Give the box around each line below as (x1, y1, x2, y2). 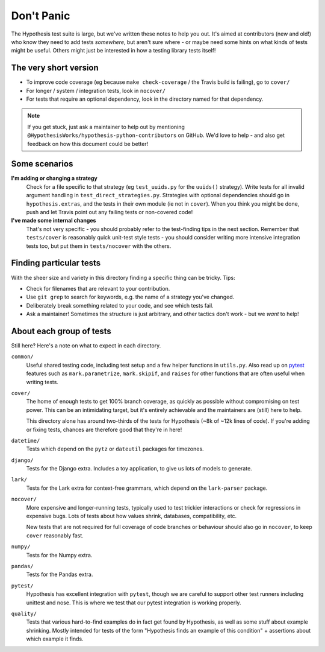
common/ (11, 353, 34, 360)
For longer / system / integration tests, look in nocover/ (26, 87, 166, 94)
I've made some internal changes (11, 217, 96, 224)
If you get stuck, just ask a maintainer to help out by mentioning (27, 123, 185, 130)
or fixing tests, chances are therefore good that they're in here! (26, 426, 182, 433)
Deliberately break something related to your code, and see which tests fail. (26, 302, 214, 309)
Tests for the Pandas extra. (26, 571, 93, 578)
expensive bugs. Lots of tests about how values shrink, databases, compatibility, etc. (26, 513, 237, 520)
